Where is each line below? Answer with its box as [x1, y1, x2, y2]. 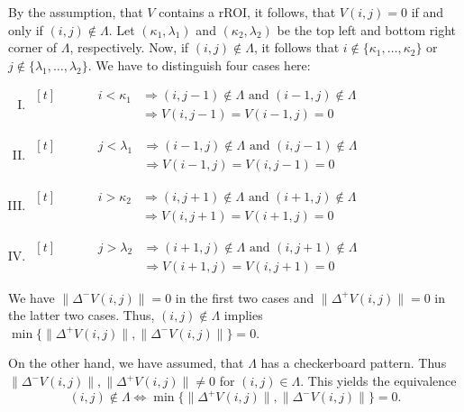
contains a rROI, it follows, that [159, 3, 336, 21]
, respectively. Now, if [69, 38, 189, 57]
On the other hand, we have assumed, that [8, 353, 244, 372]
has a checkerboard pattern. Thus [260, 353, 447, 372]
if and [411, 3, 444, 21]
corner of [8, 38, 58, 57]
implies [223, 306, 263, 325]
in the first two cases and [175, 288, 314, 307]
